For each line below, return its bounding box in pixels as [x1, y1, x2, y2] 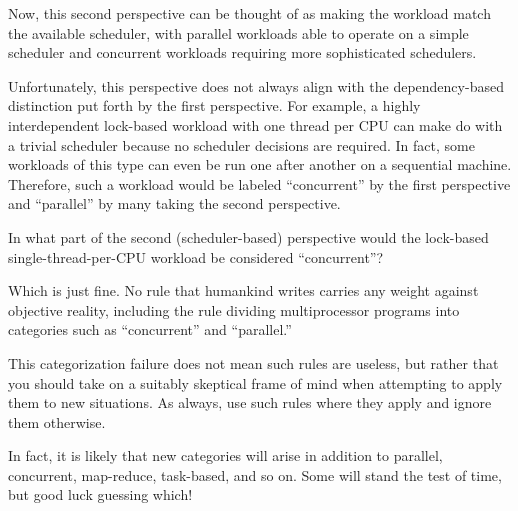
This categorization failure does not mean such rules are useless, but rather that [8, 352, 499, 373]
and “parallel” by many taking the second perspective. [8, 193, 341, 214]
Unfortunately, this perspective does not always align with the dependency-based [8, 75, 504, 96]
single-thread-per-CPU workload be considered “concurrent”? [8, 246, 384, 267]
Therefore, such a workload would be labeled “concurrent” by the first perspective [8, 173, 511, 194]
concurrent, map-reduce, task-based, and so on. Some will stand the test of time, [8, 464, 502, 485]
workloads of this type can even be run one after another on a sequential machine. [8, 154, 512, 175]
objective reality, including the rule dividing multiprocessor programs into [8, 299, 460, 320]
